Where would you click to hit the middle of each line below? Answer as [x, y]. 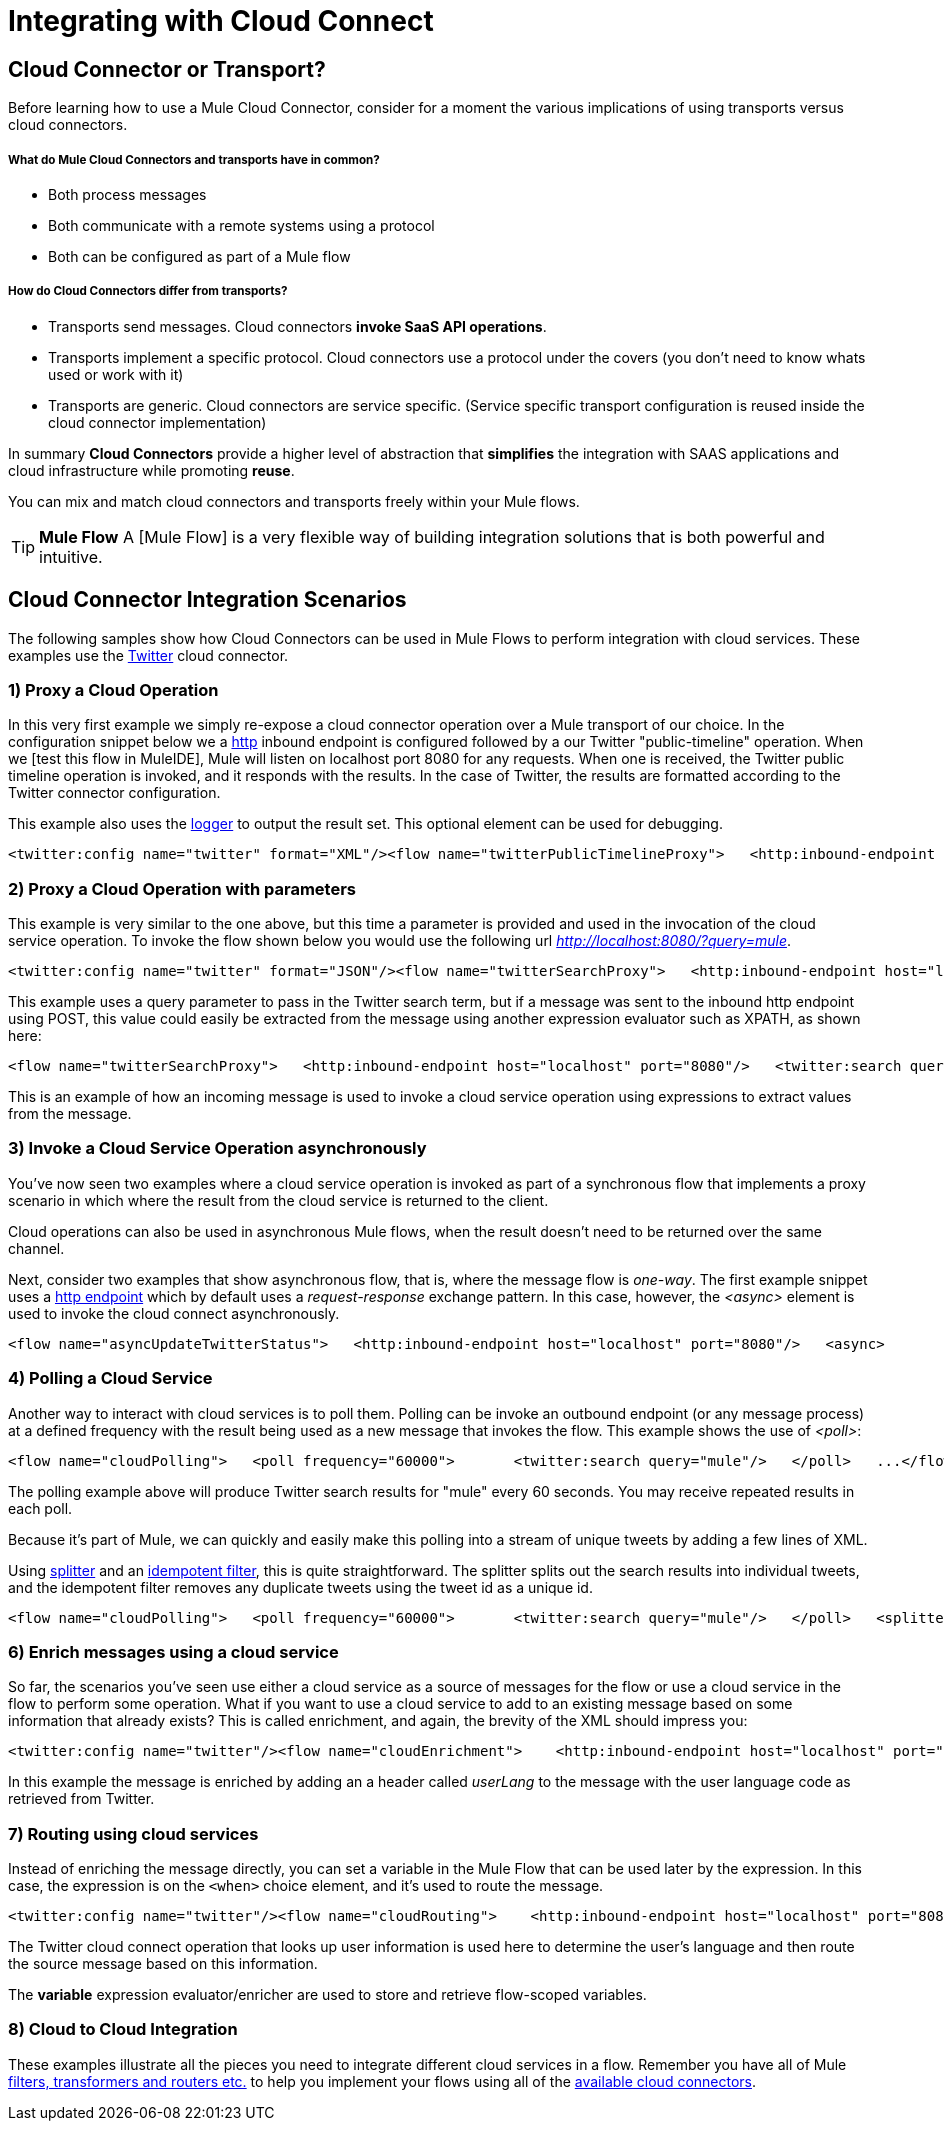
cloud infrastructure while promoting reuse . [151, 470]
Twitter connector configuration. [114, 793]
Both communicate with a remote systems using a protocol [241, 225]
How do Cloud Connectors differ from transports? [148, 291]
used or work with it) [116, 374]
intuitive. [71, 556]
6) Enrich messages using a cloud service [173, 1651]
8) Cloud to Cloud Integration [123, 2029]
